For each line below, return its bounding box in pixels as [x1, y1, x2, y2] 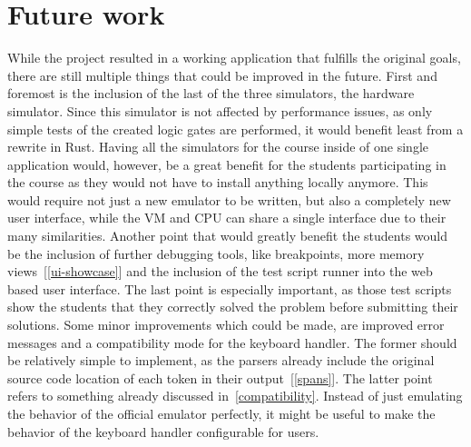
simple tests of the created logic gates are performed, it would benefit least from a [7, 119, 464, 138]
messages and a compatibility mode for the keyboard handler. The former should [7, 333, 457, 352]
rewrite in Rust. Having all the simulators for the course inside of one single [7, 137, 429, 156]
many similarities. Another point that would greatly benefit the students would [7, 226, 448, 245]
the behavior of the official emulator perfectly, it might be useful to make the [7, 404, 436, 422]
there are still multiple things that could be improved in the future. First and [7, 65, 437, 84]
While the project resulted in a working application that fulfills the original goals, [7, 48, 461, 67]
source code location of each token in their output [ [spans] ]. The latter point [7, 368, 433, 387]
